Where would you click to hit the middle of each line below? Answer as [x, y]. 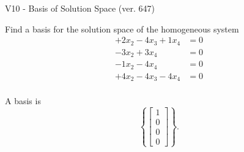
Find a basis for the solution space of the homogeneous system [122, 28]
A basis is [23, 101]
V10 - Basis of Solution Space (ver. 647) [80, 8]
